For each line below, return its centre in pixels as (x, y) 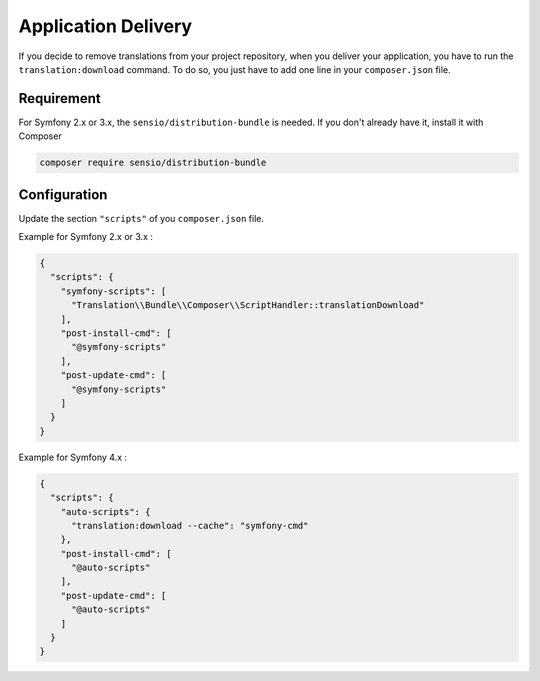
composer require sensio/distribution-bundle (153, 163)
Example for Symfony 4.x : (72, 457)
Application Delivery (105, 26)
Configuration (63, 194)
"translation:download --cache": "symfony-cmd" (190, 525)
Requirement (60, 98)
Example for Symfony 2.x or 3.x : (86, 237)
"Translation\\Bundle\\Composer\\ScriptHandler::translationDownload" (248, 305)
